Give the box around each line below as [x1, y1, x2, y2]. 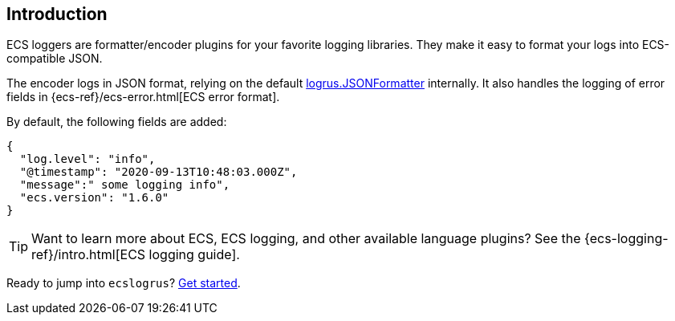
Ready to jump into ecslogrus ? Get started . [6, 276, 241, 291]
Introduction [6, 4, 108, 24]
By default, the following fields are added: [6, 115, 227, 129]
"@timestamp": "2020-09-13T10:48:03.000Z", [19, 165, 298, 179]
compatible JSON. [6, 51, 103, 66]
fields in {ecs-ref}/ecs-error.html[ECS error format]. [6, 90, 280, 104]
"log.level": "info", [19, 152, 156, 166]
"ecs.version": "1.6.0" [19, 191, 169, 205]
